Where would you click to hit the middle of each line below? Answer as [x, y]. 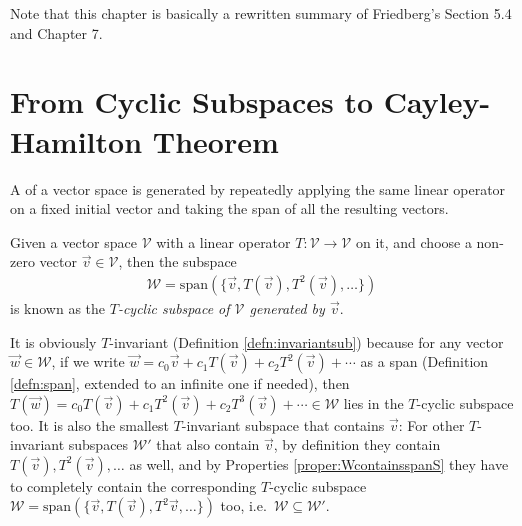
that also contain [208, 444]
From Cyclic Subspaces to [192, 101]
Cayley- [437, 101]
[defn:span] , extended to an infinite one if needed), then [180, 383]
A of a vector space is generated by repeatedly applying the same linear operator [258, 188]
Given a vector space [73, 241]
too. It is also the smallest [89, 424]
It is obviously [53, 341]
